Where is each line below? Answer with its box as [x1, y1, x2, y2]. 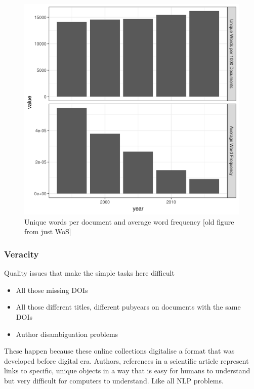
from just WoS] [24, 226, 71, 237]
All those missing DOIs [16, 284, 88, 295]
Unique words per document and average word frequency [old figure [24, 216, 234, 227]
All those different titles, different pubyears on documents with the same [16, 301, 241, 312]
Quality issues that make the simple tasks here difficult [4, 268, 175, 278]
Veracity [4, 247, 39, 260]
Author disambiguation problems [16, 328, 118, 339]
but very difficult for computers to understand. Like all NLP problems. [4, 375, 224, 385]
